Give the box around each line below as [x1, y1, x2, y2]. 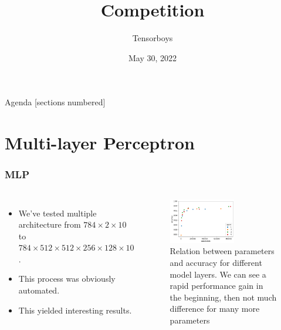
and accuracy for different [170, 256, 262, 268]
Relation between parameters [170, 245, 275, 257]
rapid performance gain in [170, 279, 263, 292]
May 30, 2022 [128, 51, 177, 64]
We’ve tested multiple [18, 206, 97, 219]
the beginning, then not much [170, 291, 277, 303]
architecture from [18, 218, 81, 231]
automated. [18, 284, 60, 296]
